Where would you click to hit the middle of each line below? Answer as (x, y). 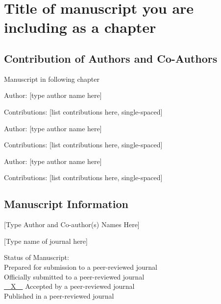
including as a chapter (80, 27)
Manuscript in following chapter (52, 79)
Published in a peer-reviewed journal (59, 295)
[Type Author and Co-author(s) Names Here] (72, 224)
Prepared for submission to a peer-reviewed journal (81, 267)
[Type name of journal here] (46, 241)
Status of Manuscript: (37, 257)
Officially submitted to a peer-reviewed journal (74, 276)
